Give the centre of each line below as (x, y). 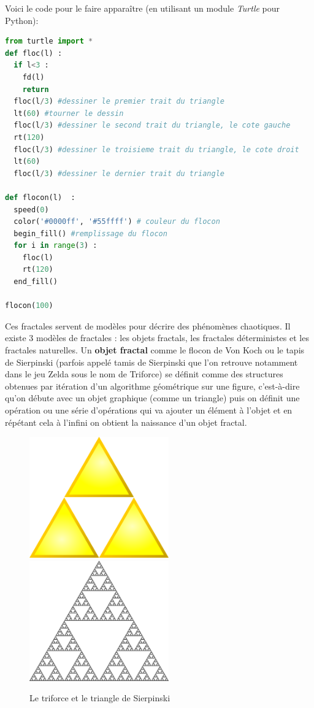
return (36, 89)
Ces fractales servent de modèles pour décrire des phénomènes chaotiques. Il (148, 325)
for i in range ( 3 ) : (56, 246)
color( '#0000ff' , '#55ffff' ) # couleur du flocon (117, 222)
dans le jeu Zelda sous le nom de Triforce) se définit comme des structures (144, 374)
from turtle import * (49, 41)
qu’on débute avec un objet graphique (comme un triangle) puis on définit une (152, 398)
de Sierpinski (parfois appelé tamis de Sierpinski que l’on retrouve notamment (151, 362)
